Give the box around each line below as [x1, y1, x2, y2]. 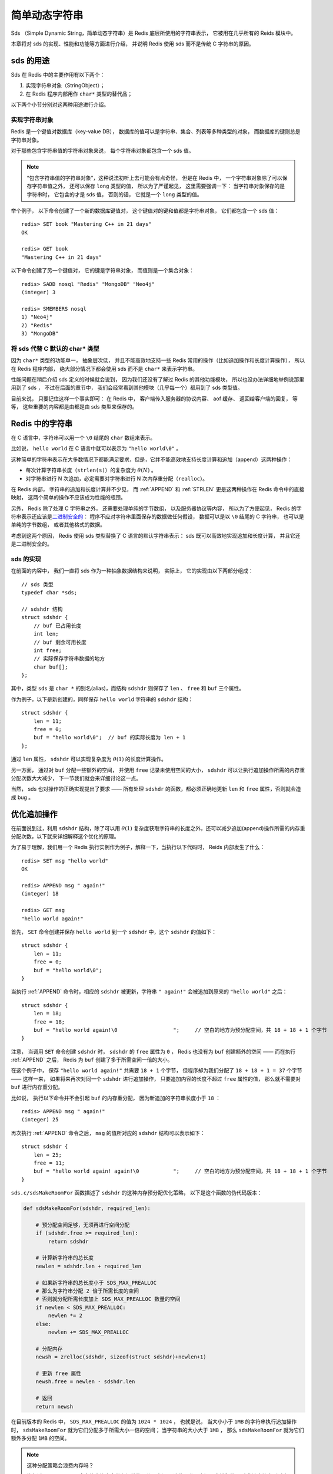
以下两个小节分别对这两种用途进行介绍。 [11, 101, 109, 108]
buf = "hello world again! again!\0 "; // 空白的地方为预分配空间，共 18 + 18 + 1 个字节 [33, 1168, 327, 1174]
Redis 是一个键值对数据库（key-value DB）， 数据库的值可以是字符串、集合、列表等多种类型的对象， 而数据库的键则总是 [11, 128, 301, 135]
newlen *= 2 [48, 1312, 82, 1319]
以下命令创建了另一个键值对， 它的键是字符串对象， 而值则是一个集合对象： [11, 267, 194, 274]
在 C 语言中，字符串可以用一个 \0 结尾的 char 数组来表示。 [11, 434, 156, 441]
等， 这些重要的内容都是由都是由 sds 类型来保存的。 [11, 403, 138, 410]
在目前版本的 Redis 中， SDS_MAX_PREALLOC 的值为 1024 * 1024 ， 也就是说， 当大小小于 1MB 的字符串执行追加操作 [11, 1418, 297, 1425]
